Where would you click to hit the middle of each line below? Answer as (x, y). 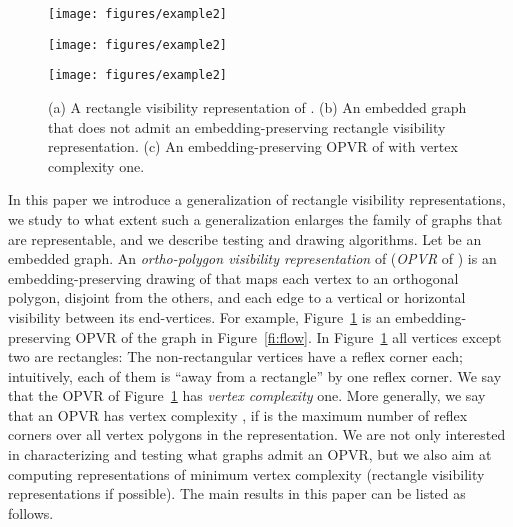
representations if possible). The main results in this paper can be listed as (237, 493)
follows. (31, 512)
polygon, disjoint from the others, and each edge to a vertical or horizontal (237, 297)
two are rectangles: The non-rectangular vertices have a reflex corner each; (236, 356)
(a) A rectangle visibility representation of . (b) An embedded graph (257, 106)
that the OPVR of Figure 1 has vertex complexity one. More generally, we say (247, 395)
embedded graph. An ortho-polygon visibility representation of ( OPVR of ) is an (252, 258)
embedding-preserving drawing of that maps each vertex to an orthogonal (233, 277)
